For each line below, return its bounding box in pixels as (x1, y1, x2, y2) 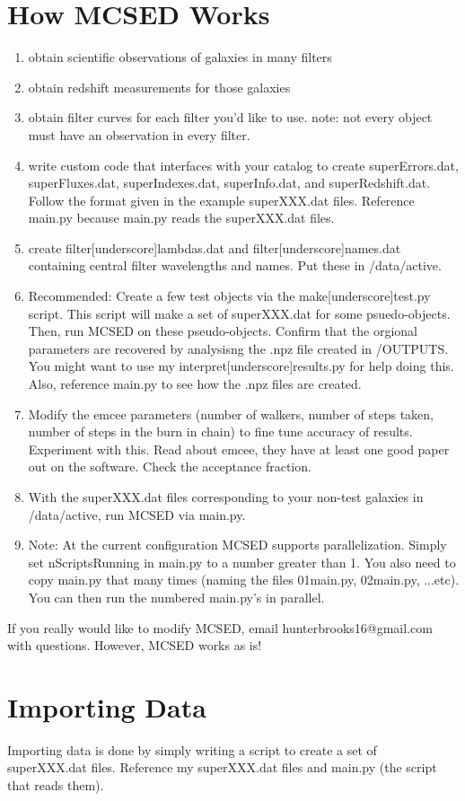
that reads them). (7, 776, 104, 795)
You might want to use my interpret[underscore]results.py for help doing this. (28, 356, 454, 375)
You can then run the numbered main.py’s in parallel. (28, 587, 325, 606)
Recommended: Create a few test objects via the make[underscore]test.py (28, 286, 431, 305)
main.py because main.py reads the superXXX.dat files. (28, 208, 335, 227)
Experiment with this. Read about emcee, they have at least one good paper (28, 439, 450, 458)
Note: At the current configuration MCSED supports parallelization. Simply (28, 535, 447, 554)
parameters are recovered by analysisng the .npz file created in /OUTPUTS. (28, 339, 449, 357)
